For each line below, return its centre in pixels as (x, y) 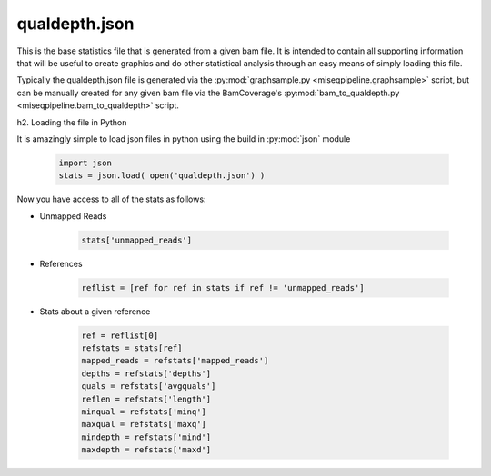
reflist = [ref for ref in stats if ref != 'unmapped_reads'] (223, 288)
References (61, 263)
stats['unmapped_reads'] (137, 240)
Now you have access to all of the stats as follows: (111, 199)
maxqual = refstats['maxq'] (144, 424)
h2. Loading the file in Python (72, 122)
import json (85, 163)
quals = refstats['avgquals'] (149, 387)
